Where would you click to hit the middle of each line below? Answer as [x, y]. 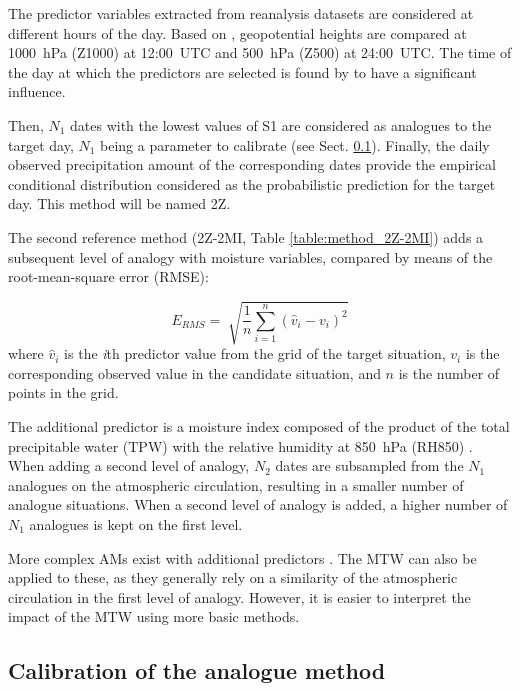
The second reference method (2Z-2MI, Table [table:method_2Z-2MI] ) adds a [246, 236]
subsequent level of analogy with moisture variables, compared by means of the [250, 256]
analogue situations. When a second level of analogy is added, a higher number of [258, 504]
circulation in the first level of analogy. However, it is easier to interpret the [239, 596]
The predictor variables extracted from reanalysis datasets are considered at [241, 13]
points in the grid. [63, 392]
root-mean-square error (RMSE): [108, 276]
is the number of [449, 372]
